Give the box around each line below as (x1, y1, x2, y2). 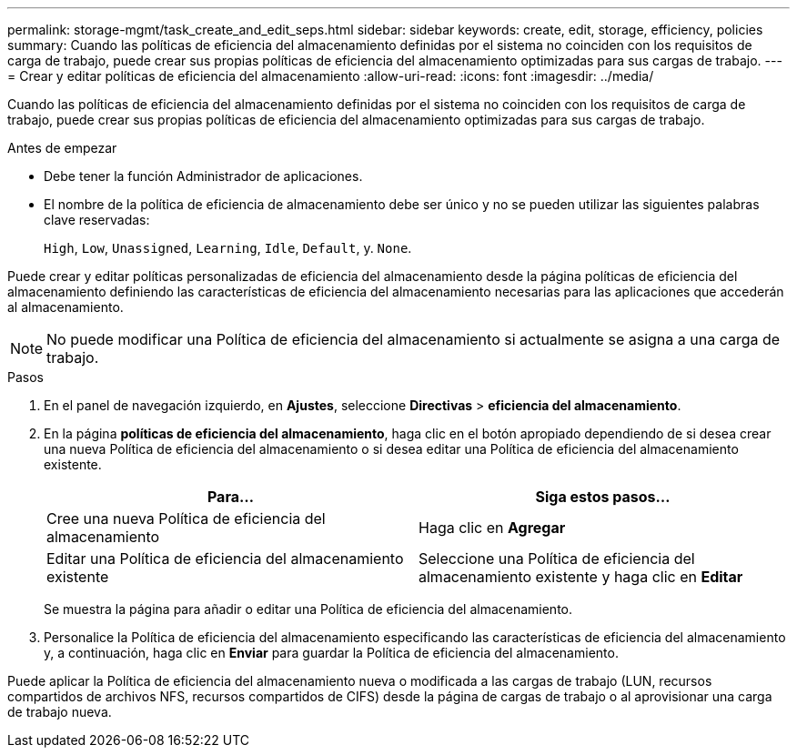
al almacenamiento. (7, 299, 124, 315)
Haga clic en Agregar (419, 518, 566, 537)
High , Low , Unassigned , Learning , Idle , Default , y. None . (44, 240, 412, 256)
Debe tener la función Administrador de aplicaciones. (44, 168, 363, 184)
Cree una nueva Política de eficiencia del (46, 509, 326, 528)
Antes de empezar (7, 140, 117, 156)
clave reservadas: (44, 212, 150, 227)
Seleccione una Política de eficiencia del (419, 549, 695, 568)
